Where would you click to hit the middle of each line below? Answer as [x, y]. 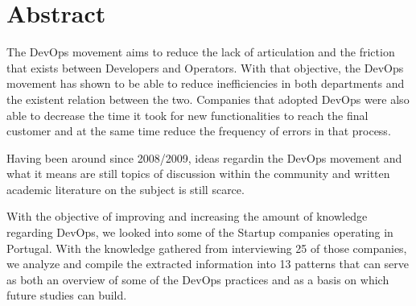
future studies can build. [67, 295]
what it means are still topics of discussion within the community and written [198, 174]
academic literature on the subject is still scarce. [126, 189]
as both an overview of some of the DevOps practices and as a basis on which [198, 279]
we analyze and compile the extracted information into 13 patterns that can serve [208, 264]
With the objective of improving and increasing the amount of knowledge [187, 216]
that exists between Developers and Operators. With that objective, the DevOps [205, 67]
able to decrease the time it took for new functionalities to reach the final [187, 115]
